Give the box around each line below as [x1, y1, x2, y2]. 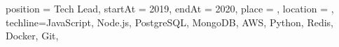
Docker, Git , [6, 28, 59, 43]
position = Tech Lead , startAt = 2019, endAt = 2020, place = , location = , [6, 1, 334, 15]
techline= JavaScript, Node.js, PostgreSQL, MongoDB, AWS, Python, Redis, [6, 15, 334, 29]
